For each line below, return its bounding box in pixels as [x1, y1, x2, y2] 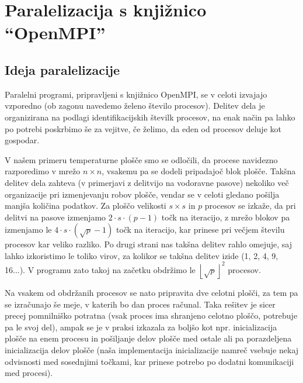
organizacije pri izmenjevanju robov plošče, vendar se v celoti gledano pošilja [5, 188, 280, 200]
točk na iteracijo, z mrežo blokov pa [161, 211, 290, 223]
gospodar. [5, 134, 40, 146]
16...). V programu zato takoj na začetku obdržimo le [5, 264, 196, 276]
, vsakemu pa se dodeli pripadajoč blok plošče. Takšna [102, 165, 296, 177]
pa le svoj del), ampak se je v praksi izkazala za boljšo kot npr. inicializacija [5, 320, 277, 333]
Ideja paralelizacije [5, 60, 120, 78]
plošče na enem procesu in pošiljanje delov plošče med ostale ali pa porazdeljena [5, 332, 292, 344]
